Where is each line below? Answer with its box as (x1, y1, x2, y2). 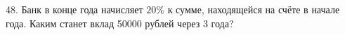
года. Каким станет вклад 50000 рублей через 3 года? (6, 15, 234, 30)
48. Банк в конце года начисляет (6, 2, 143, 16)
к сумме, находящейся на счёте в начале (167, 2, 340, 16)
